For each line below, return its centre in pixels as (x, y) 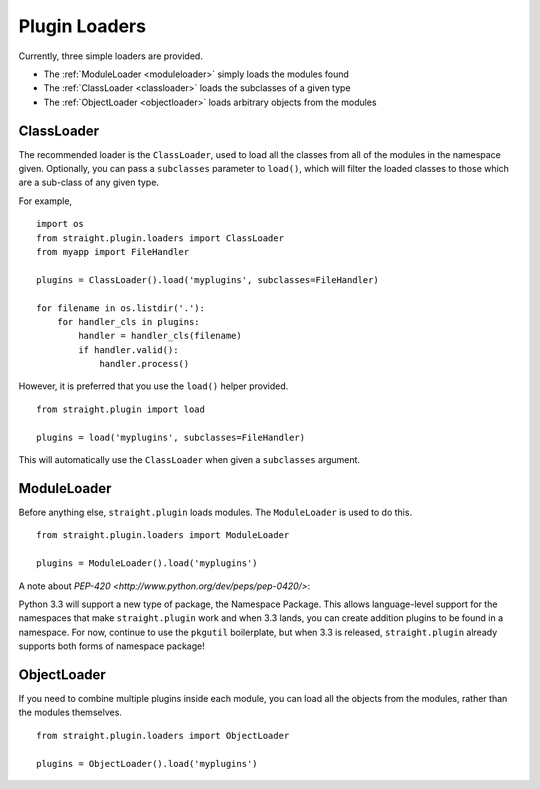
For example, (45, 201)
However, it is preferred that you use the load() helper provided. (153, 386)
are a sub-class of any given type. (89, 182)
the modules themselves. (70, 712)
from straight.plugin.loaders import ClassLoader (160, 238)
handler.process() (144, 364)
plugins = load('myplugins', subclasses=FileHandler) (170, 437)
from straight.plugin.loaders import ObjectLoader (163, 735)
